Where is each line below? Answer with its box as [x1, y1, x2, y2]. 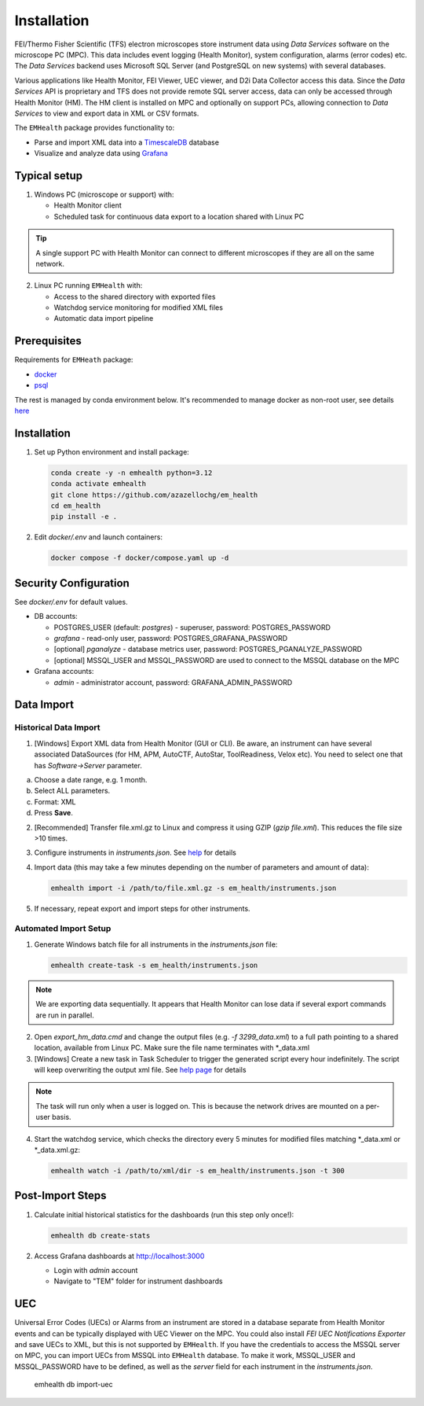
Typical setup [14, 169, 82, 182]
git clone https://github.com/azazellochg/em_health [50, 490, 258, 499]
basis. [52, 1113, 71, 1122]
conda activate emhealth [50, 480, 147, 488]
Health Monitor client [53, 201, 122, 210]
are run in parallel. [35, 1010, 94, 1020]
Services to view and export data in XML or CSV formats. [14, 109, 199, 118]
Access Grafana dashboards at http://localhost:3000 [34, 1251, 205, 1261]
